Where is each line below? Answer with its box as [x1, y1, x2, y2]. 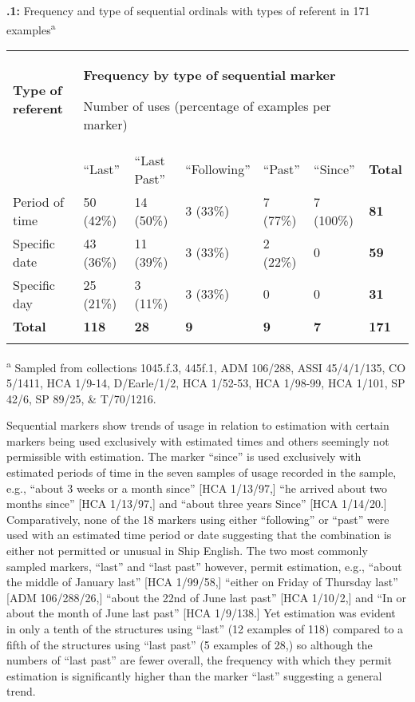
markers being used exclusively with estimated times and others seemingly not [6, 432, 389, 449]
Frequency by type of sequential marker [83, 65, 336, 84]
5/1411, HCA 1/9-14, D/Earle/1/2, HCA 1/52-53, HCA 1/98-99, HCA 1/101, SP [6, 375, 405, 391]
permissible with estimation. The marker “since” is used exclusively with [6, 448, 362, 465]
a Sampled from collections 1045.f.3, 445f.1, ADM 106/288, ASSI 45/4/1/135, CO [6, 356, 406, 375]
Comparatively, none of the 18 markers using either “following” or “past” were [6, 510, 389, 527]
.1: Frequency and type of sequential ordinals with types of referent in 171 [6, 2, 370, 18]
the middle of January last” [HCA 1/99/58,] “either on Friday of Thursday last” [6, 573, 398, 590]
